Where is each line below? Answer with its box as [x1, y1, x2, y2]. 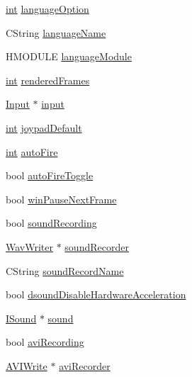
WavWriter [6, 239, 53, 254]
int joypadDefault [6, 120, 82, 135]
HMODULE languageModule [6, 49, 132, 64]
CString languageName [6, 25, 106, 40]
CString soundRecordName [6, 263, 124, 278]
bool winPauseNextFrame [6, 191, 117, 206]
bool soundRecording [6, 215, 97, 230]
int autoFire [6, 144, 58, 159]
